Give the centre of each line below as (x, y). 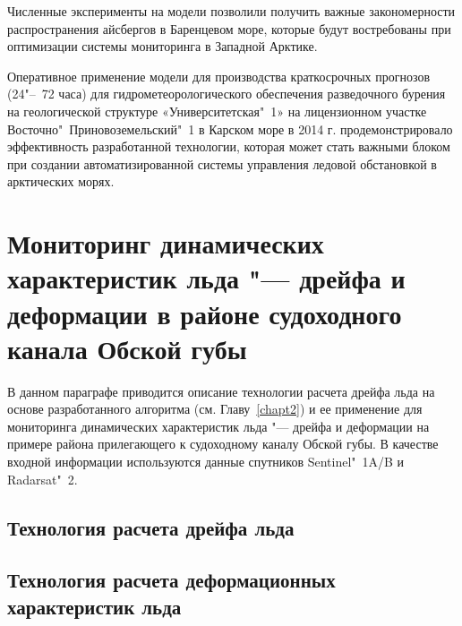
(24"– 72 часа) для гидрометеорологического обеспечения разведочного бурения (227, 94)
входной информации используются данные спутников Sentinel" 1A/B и (206, 461)
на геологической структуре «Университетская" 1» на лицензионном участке (217, 111)
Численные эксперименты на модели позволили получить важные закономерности (231, 11)
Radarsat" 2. (43, 479)
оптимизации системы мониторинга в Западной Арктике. (163, 46)
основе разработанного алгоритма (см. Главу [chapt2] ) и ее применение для (215, 409)
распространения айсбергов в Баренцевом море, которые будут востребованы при (229, 28)
